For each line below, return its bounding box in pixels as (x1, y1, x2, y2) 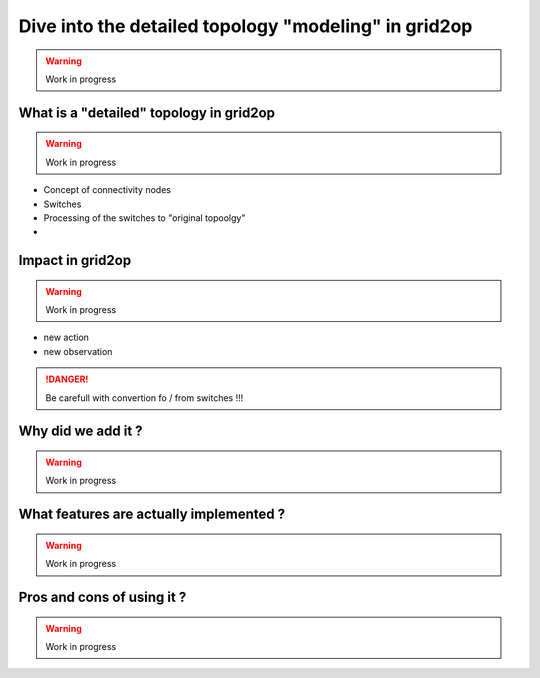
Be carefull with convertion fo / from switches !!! (45, 391, 244, 404)
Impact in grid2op (18, 252, 132, 269)
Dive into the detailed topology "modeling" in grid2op (18, 15, 473, 37)
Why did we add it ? (18, 423, 144, 440)
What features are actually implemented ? (18, 506, 286, 523)
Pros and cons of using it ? (18, 589, 187, 606)
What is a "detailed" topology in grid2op (18, 104, 275, 121)
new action (43, 331, 90, 344)
